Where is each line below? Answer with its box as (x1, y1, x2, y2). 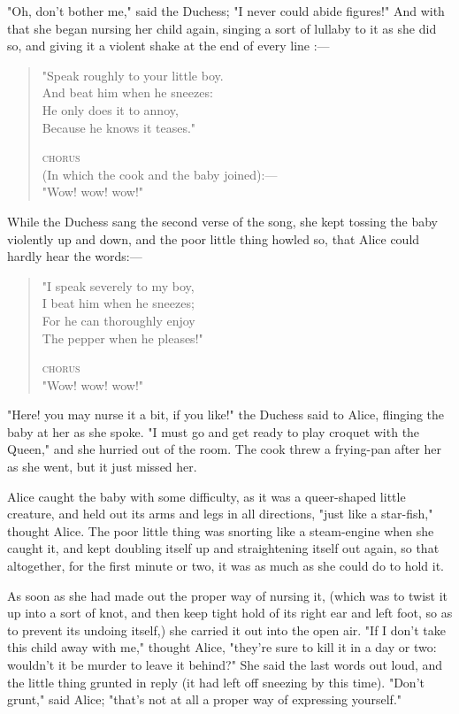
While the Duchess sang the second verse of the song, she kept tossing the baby (7, 211, 438, 230)
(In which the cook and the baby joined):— (42, 165, 278, 183)
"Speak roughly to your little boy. (42, 65, 224, 84)
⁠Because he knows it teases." (42, 118, 196, 136)
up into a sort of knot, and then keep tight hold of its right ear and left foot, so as (7, 603, 453, 622)
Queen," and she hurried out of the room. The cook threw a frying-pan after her (7, 440, 441, 458)
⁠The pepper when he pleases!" (42, 328, 203, 347)
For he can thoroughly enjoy (42, 311, 195, 329)
